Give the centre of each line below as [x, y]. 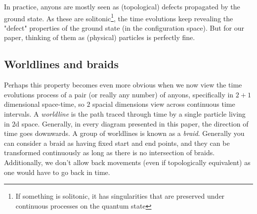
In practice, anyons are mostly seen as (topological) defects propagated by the [122, 6]
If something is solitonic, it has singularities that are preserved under [120, 196]
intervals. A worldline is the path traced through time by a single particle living [125, 114]
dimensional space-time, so [44, 104]
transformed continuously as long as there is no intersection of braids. [109, 152]
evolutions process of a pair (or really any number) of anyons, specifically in [119, 94]
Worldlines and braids [61, 64]
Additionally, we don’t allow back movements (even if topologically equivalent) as [127, 162]
